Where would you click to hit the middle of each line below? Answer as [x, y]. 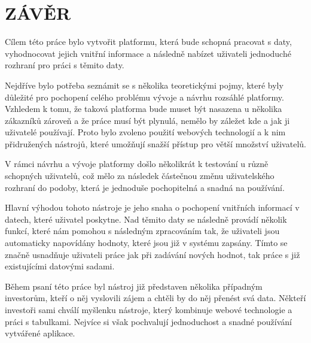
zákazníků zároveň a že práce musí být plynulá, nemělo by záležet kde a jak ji [147, 120]
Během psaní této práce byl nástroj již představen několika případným [134, 286]
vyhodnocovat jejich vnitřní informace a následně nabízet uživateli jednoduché [148, 53]
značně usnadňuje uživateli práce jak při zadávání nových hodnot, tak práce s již [153, 254]
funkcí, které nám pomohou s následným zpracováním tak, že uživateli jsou [142, 231]
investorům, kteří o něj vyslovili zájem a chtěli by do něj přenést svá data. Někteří [155, 298]
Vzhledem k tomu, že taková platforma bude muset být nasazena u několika [144, 109]
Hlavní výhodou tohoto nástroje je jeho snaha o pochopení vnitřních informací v [152, 207]
